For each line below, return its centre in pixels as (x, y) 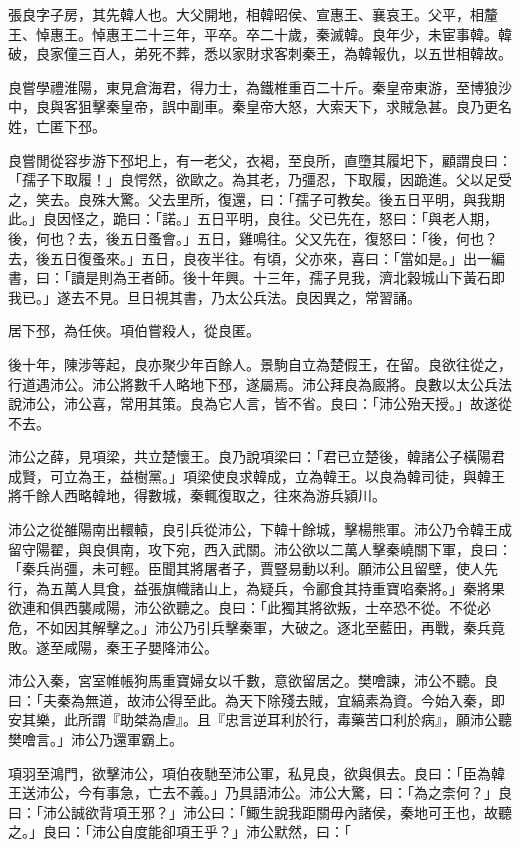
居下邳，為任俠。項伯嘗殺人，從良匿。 (134, 330)
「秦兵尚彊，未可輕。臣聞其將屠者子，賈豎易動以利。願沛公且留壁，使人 (246, 568)
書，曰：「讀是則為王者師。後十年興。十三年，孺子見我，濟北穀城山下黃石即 (256, 277)
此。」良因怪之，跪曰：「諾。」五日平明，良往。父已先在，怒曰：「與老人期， (253, 218)
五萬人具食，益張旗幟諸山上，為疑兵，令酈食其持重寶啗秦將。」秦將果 (277, 587)
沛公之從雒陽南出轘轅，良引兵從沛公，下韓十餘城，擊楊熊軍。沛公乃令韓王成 (260, 529)
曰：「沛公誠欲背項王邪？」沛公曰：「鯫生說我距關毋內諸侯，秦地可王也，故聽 (260, 811)
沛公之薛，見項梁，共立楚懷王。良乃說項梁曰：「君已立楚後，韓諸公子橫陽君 (256, 456)
